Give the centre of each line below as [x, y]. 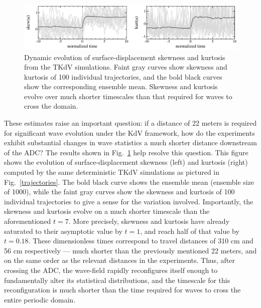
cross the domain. [51, 106]
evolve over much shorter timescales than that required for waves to [128, 96]
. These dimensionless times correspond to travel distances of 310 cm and [141, 241]
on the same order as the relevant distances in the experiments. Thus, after [119, 260]
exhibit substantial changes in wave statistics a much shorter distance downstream [130, 142]
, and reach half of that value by [190, 231]
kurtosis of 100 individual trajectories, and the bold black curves [123, 76]
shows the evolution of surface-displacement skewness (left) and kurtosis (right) [126, 162]
